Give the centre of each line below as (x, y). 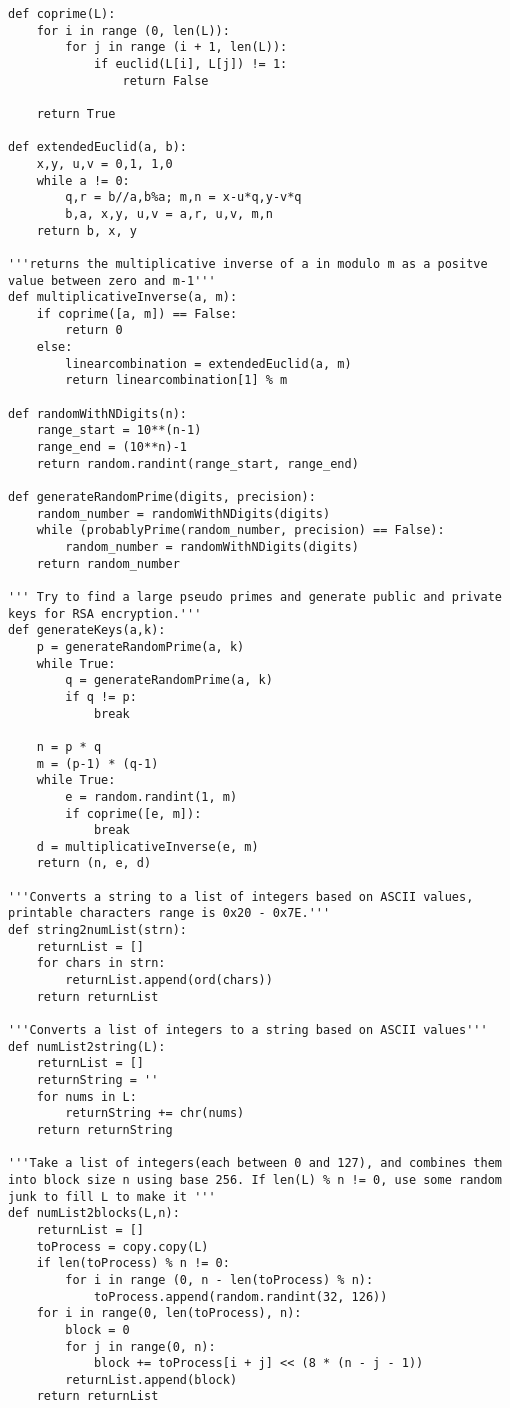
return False (165, 80)
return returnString (104, 1129)
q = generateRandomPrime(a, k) (169, 680)
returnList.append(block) (151, 1379)
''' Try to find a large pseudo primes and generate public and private (255, 596)
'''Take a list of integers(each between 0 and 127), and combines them (255, 1163)
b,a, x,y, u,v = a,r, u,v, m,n (169, 213)
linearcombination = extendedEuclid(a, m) (208, 363)
